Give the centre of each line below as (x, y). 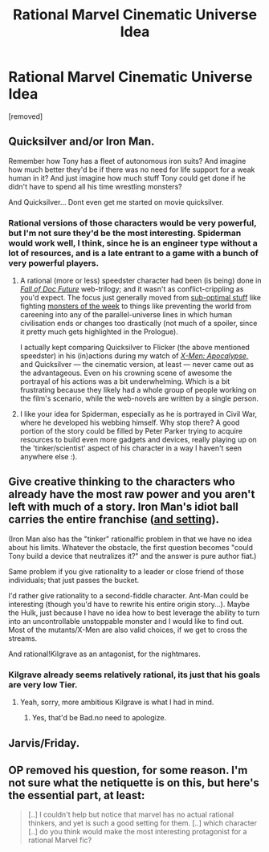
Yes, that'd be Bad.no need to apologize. (99, 718)
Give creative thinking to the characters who (122, 482)
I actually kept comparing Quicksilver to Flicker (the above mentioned (135, 348)
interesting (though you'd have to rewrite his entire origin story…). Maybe (129, 604)
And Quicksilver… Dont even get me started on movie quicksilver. (116, 202)
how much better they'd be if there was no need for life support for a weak (132, 169)
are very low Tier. (43, 684)
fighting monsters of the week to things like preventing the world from (135, 306)
